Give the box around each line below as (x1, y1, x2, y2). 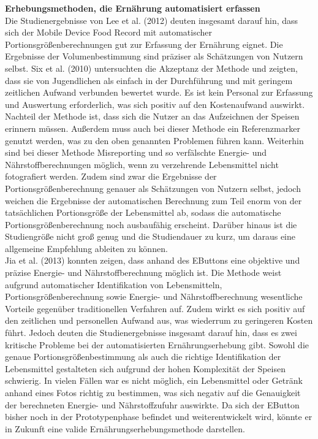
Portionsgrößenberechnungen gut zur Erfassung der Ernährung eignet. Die (5, 37, 283, 50)
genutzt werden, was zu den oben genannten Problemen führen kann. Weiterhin (5, 134, 304, 147)
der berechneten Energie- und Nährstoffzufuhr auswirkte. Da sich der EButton (5, 398, 300, 411)
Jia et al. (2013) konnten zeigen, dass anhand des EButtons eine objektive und (5, 254, 300, 267)
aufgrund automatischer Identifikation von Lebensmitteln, (5, 278, 222, 291)
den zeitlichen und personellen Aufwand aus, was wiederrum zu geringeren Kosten (5, 314, 313, 327)
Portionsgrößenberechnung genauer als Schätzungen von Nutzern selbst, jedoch (5, 181, 301, 194)
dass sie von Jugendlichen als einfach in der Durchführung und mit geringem (5, 74, 293, 86)
